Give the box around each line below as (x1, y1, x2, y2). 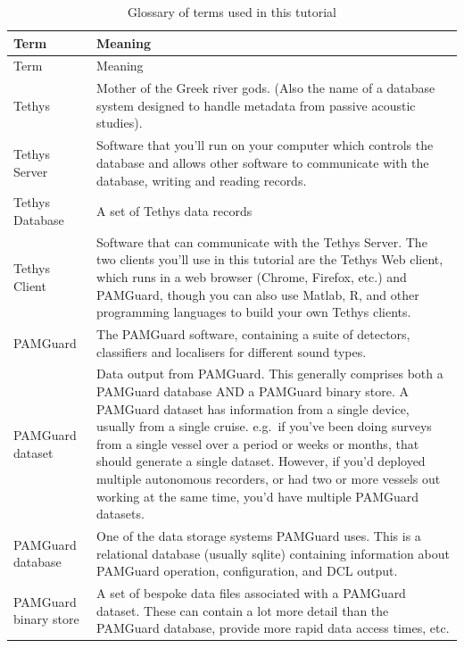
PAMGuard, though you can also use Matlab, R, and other (96, 285, 419, 303)
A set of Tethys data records (96, 202, 253, 220)
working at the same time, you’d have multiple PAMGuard (96, 486, 419, 505)
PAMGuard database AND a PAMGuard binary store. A (96, 382, 410, 401)
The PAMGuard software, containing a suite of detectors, (96, 325, 410, 343)
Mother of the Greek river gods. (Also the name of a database (96, 79, 435, 97)
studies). (96, 113, 143, 132)
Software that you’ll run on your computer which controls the (96, 136, 434, 154)
